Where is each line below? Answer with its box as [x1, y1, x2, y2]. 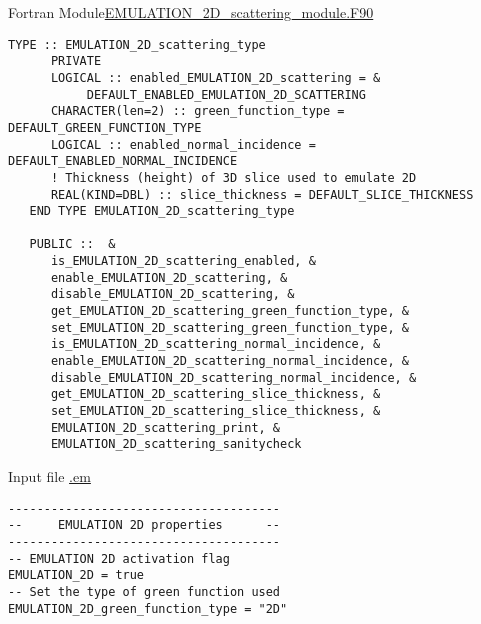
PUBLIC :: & [29, 237, 116, 252]
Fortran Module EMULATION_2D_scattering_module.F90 [8, 2, 374, 22]
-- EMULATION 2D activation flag [8, 551, 230, 566]
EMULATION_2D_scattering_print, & [50, 420, 281, 435]
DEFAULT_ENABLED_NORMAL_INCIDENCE [8, 154, 238, 169]
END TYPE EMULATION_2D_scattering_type [29, 204, 295, 219]
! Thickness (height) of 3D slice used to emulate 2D [50, 170, 417, 185]
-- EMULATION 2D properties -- [8, 518, 281, 533]
